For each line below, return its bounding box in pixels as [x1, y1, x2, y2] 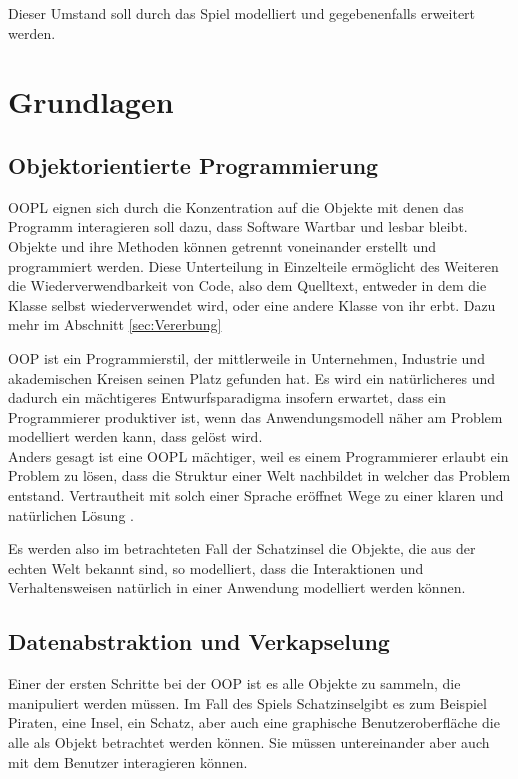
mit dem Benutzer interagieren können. [8, 751, 248, 772]
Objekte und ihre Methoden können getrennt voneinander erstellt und [8, 235, 437, 256]
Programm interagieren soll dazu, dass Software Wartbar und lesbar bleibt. [8, 216, 468, 237]
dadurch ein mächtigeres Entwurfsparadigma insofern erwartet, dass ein [8, 387, 446, 408]
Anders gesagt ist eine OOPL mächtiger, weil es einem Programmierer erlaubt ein [8, 445, 509, 466]
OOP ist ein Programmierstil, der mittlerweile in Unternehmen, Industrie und [8, 347, 485, 368]
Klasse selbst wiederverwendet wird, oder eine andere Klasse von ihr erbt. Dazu [8, 294, 496, 315]
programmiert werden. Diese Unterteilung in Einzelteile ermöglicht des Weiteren [8, 255, 499, 276]
